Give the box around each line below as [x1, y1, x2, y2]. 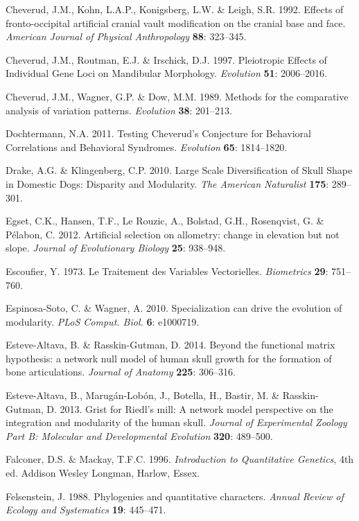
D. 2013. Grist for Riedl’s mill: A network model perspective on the [46, 401, 333, 416]
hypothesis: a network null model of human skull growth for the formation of [6, 351, 332, 365]
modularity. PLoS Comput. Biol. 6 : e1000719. [6, 314, 200, 328]
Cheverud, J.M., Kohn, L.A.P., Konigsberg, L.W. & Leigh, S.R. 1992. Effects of [6, 2, 344, 16]
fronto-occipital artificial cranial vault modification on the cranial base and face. [6, 15, 346, 30]
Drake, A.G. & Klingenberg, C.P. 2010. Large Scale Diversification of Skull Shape [6, 163, 353, 177]
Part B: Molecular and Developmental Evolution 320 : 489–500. [6, 428, 273, 443]
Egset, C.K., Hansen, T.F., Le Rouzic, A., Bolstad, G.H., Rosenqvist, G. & [6, 213, 324, 228]
